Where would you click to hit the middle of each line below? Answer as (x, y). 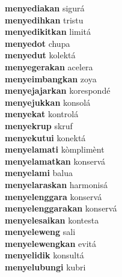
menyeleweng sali (40, 232)
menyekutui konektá (45, 137)
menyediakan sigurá (45, 8)
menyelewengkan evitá (50, 243)
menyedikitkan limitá (48, 32)
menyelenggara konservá (53, 196)
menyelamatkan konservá (55, 161)
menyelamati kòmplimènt (55, 149)
